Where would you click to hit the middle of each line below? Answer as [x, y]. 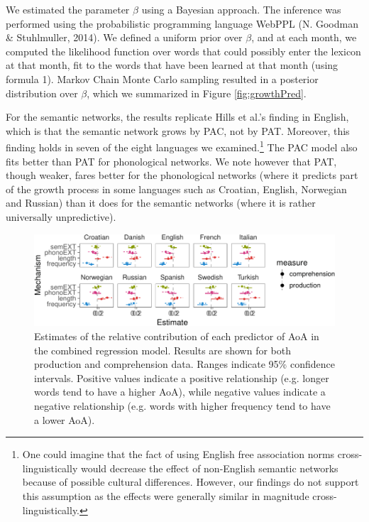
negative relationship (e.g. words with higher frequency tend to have [182, 406]
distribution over [42, 93]
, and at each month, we [304, 37]
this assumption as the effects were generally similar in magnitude [166, 496]
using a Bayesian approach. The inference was [241, 9]
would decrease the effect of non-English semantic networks [209, 468]
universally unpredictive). [61, 216]
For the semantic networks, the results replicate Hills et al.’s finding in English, [177, 117]
